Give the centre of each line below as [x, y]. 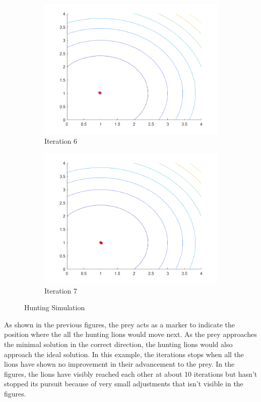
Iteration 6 [61, 141]
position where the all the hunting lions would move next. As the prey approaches [130, 334]
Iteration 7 [61, 290]
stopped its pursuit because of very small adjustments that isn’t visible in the [124, 384]
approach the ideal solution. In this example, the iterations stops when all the [124, 354]
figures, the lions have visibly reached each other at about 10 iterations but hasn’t [131, 374]
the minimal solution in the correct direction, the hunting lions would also [118, 344]
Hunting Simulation [55, 307]
